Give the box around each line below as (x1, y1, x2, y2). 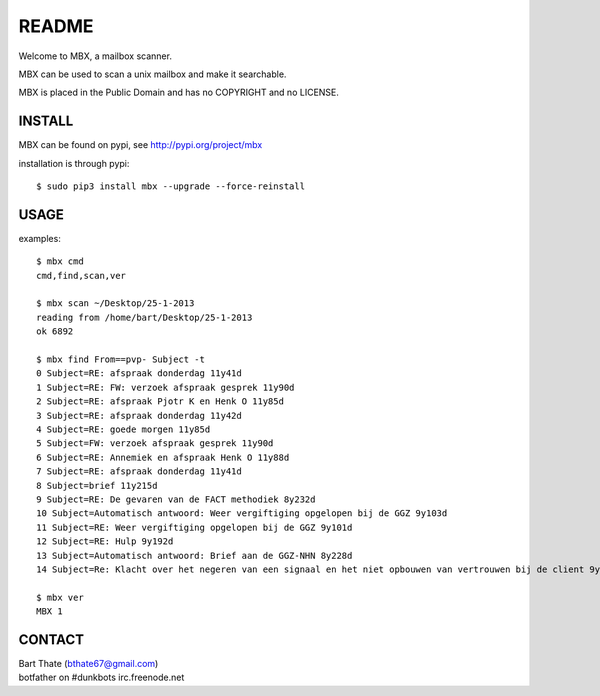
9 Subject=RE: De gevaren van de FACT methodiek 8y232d (36, 493, 316, 505)
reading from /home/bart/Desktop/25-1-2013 (36, 311, 253, 323)
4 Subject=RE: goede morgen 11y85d (36, 424, 211, 435)
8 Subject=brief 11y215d (36, 480, 158, 491)
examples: (18, 232, 62, 244)
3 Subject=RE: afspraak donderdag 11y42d (36, 410, 242, 421)
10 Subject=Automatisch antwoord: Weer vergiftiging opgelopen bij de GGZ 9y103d (36, 508, 448, 519)
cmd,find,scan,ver (36, 270, 127, 281)
